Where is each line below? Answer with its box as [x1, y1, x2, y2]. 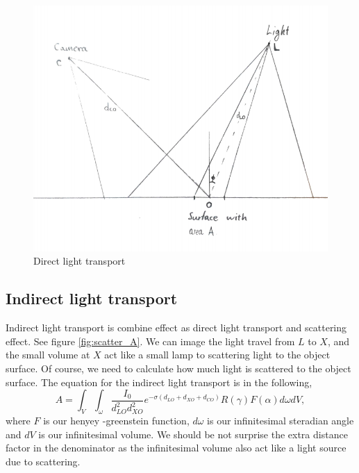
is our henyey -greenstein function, [43, 413, 190, 428]
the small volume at [6, 347, 90, 362]
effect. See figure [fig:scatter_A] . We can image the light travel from [6, 333, 295, 348]
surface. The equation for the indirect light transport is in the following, [6, 374, 312, 389]
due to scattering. [6, 454, 81, 468]
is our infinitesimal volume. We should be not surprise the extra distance [38, 426, 348, 441]
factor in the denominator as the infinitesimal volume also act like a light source [6, 440, 347, 455]
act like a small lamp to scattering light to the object [104, 347, 331, 362]
